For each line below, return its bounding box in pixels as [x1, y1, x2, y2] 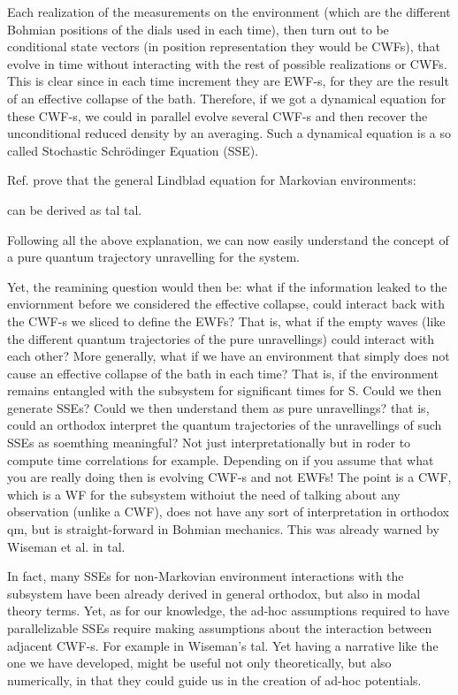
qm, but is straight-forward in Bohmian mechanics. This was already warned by [7, 520, 439, 538]
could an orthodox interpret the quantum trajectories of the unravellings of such [7, 416, 442, 434]
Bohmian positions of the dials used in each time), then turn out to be [7, 19, 389, 38]
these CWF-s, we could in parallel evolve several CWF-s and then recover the [7, 106, 428, 125]
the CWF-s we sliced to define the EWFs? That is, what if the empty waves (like [7, 311, 446, 330]
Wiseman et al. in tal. [7, 537, 126, 555]
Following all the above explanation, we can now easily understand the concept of [7, 230, 449, 248]
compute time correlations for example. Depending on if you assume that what [7, 450, 434, 469]
